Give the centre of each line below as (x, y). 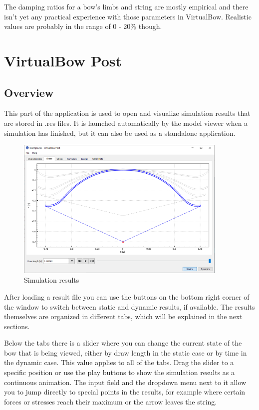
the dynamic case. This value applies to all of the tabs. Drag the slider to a (119, 362)
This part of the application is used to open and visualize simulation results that (127, 113)
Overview (29, 92)
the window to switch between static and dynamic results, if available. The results (129, 306)
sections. (17, 326)
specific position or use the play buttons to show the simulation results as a (119, 372)
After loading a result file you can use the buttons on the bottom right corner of (127, 296)
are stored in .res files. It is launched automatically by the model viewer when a (126, 123)
